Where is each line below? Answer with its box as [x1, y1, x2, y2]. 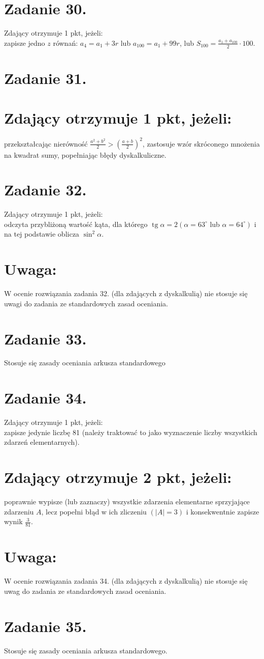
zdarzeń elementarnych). [4, 437, 80, 447]
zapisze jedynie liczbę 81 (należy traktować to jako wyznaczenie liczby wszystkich [4, 426, 257, 437]
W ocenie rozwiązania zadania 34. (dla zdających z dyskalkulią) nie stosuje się [4, 576, 248, 586]
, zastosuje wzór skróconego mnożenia [142, 138, 260, 149]
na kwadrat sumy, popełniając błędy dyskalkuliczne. [4, 149, 167, 160]
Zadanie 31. [4, 67, 87, 88]
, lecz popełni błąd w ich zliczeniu [41, 506, 147, 517]
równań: [53, 37, 78, 48]
